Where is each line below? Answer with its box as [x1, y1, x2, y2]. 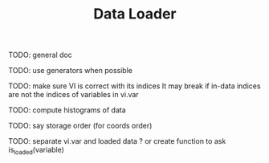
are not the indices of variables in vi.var [8, 90, 139, 100]
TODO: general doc [8, 50, 72, 60]
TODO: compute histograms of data [8, 105, 126, 115]
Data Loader [93, 5, 177, 23]
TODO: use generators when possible [8, 66, 132, 75]
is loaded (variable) [8, 145, 64, 157]
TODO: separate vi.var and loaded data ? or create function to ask [8, 137, 226, 146]
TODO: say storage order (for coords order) [8, 121, 153, 131]
